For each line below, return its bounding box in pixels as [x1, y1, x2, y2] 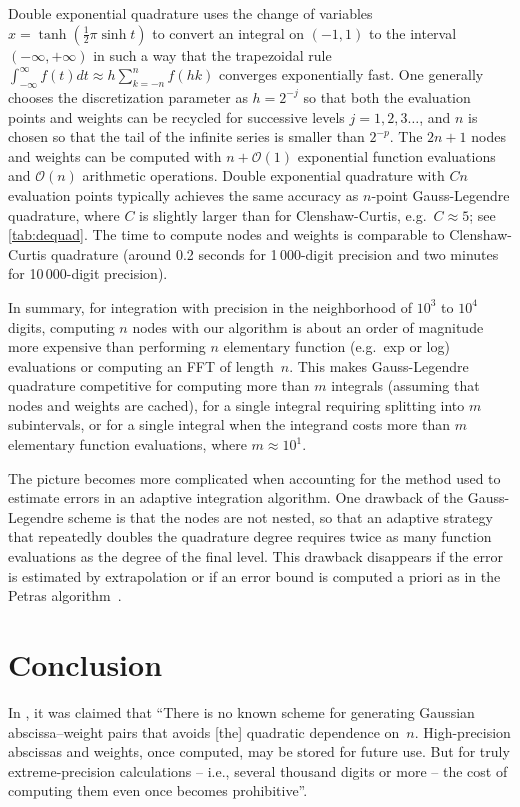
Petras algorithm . [8, 585, 122, 606]
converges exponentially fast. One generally [218, 64, 484, 85]
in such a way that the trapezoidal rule [93, 44, 332, 65]
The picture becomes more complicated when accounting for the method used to [8, 467, 501, 488]
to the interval [368, 22, 457, 43]
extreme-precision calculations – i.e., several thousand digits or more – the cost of [8, 760, 508, 781]
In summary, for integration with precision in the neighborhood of [8, 296, 413, 317]
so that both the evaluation [303, 86, 471, 107]
